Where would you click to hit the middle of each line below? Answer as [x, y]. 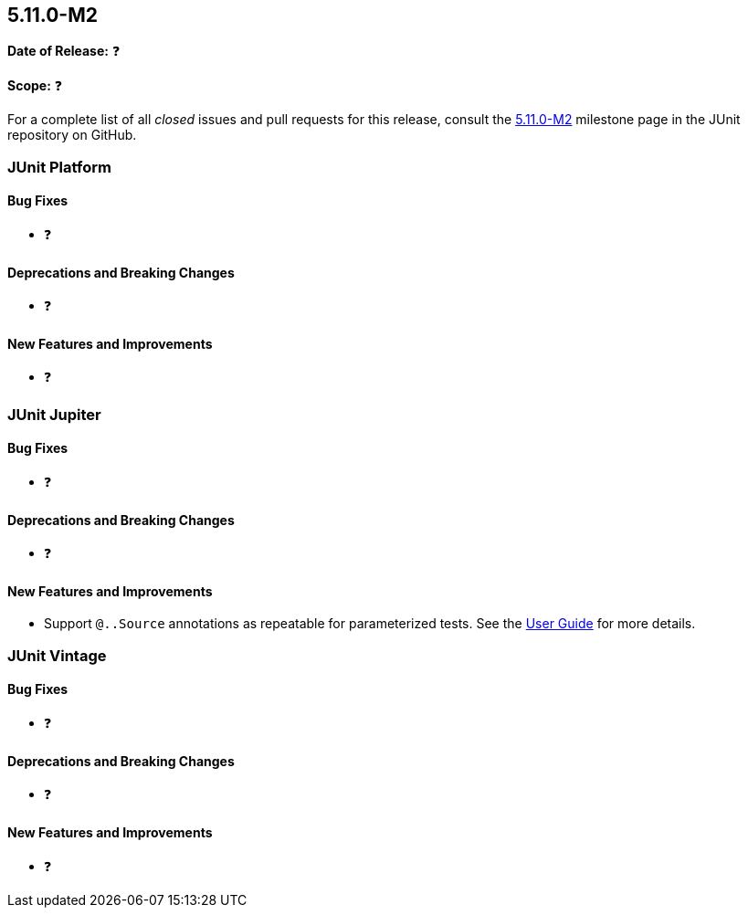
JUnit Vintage [57, 655]
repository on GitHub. [72, 135]
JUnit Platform [59, 167]
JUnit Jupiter [54, 414]
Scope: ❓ [35, 86]
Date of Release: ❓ [64, 51]
